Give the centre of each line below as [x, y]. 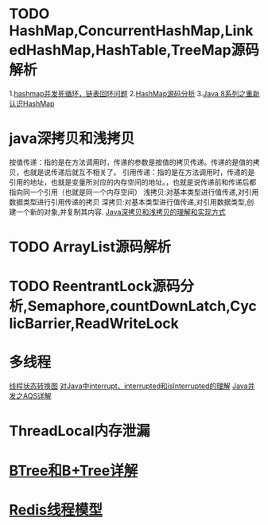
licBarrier [40, 324]
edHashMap [50, 51]
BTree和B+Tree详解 [74, 471]
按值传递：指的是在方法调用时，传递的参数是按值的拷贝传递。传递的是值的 [131, 162]
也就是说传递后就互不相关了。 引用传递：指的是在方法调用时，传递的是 [139, 172]
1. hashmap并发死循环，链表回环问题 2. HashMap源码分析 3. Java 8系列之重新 [135, 93]
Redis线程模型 [56, 509]
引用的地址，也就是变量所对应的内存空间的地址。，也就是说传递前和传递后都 [133, 182]
